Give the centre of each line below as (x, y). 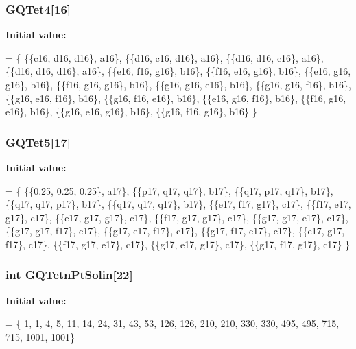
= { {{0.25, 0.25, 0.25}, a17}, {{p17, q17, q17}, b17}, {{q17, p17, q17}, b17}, (169, 190)
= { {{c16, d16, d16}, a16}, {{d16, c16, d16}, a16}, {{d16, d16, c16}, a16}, (165, 57)
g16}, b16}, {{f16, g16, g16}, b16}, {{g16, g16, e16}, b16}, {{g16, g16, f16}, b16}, (179, 84)
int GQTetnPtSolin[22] (69, 275)
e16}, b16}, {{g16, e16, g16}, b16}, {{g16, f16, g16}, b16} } (131, 111)
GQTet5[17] (38, 142)
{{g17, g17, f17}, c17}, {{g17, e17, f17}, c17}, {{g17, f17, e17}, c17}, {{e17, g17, (175, 231)
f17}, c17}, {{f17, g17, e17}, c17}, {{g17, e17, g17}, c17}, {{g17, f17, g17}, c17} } (178, 244)
